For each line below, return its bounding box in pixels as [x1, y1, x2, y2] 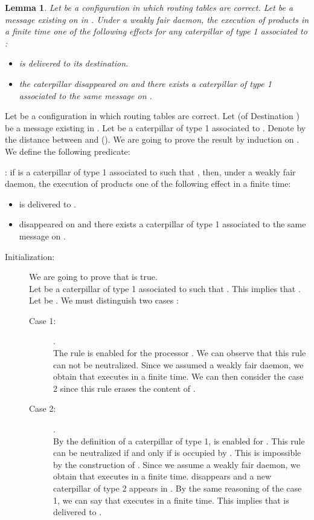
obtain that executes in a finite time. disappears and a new [53, 470, 272, 483]
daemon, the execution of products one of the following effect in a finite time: [5, 177, 291, 190]
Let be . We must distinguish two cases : [29, 294, 179, 307]
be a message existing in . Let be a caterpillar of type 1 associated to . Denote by [5, 121, 306, 134]
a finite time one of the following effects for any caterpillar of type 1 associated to [5, 25, 307, 37]
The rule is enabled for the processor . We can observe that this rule [53, 346, 306, 359]
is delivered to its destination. [19, 57, 129, 70]
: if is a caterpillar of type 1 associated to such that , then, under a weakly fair [5, 165, 296, 178]
